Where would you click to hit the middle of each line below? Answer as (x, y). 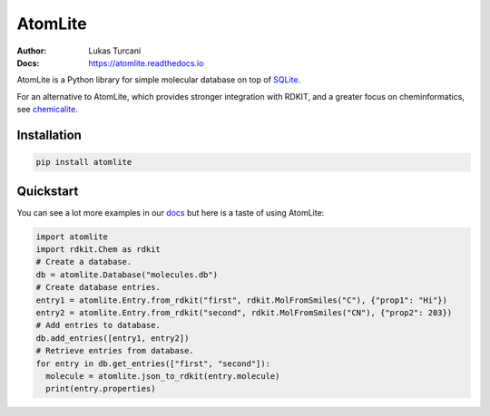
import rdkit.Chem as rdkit (98, 249)
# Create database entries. (98, 287)
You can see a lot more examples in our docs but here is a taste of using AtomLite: (171, 212)
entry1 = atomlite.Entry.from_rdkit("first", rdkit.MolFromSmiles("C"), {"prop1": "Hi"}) (242, 300)
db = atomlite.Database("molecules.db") (127, 275)
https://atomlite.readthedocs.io (146, 63)
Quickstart (48, 191)
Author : (32, 51)
